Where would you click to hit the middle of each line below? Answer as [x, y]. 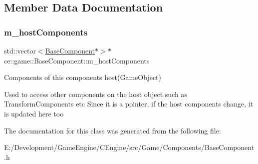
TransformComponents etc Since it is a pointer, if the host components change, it [129, 104]
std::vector [20, 50]
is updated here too [34, 113]
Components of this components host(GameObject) [83, 77]
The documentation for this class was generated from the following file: [113, 130]
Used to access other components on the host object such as [96, 94]
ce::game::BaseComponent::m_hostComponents [77, 60]
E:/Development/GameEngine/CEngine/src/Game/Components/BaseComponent [129, 147]
